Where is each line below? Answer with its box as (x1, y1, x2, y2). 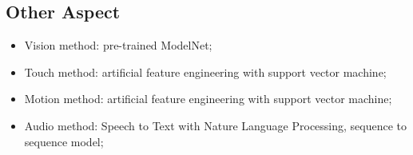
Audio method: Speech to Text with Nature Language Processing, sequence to (24, 117, 407, 133)
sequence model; (24, 133, 104, 149)
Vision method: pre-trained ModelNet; (24, 37, 212, 54)
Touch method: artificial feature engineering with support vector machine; (24, 63, 387, 80)
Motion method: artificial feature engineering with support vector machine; (24, 90, 392, 107)
